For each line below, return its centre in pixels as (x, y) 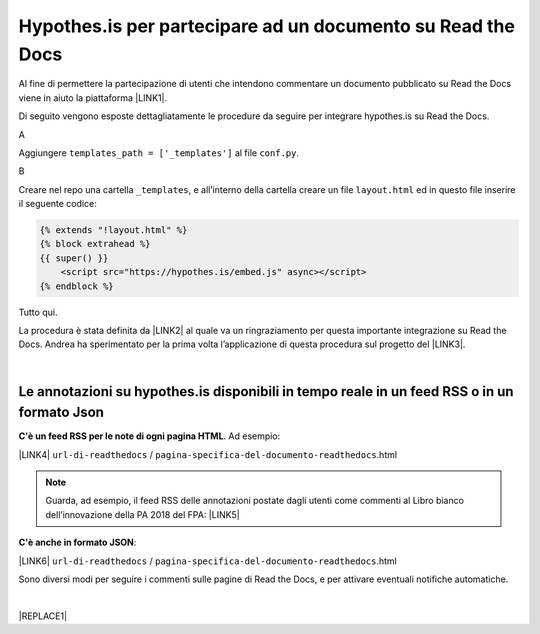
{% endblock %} (76, 286)
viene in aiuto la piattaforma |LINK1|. (93, 97)
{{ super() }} (74, 258)
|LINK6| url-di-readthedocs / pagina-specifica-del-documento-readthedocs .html (207, 561)
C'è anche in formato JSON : (77, 542)
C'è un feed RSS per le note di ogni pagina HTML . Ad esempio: (149, 436)
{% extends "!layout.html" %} (113, 230)
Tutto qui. (38, 312)
